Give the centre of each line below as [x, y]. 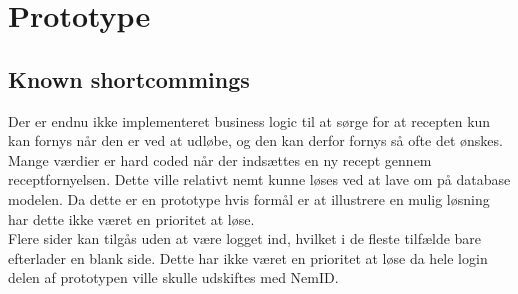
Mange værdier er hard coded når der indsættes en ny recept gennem [220, 159]
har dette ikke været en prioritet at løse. [131, 218]
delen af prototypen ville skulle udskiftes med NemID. [173, 277]
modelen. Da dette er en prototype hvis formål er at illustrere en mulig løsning [249, 198]
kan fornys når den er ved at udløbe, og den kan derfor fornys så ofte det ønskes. [255, 140]
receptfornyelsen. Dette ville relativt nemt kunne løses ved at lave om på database [259, 179]
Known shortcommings [129, 78]
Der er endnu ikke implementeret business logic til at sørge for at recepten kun [249, 120]
